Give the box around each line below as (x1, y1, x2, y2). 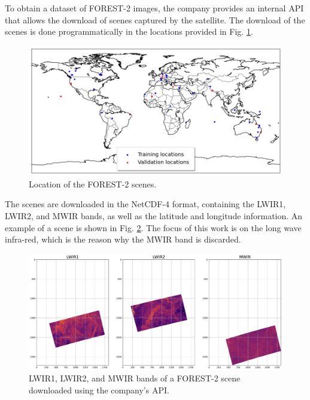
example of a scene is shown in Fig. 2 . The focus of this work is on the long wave (5, 221, 302, 234)
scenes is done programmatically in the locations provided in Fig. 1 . (5, 25, 253, 38)
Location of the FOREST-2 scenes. (29, 177, 157, 190)
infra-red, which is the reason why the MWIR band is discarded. (5, 233, 241, 246)
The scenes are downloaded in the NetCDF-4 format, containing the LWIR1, (5, 198, 286, 210)
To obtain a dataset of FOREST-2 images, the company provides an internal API (5, 2, 304, 14)
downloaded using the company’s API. (29, 383, 169, 396)
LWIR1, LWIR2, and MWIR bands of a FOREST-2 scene (29, 372, 241, 384)
